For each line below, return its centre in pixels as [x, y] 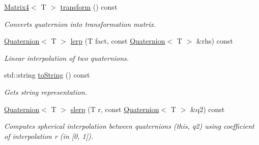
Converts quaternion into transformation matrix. [80, 24]
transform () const [89, 7]
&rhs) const [214, 41]
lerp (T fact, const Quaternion [118, 41]
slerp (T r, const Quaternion [115, 109]
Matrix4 [17, 7]
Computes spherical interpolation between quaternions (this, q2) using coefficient [129, 126]
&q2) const [207, 109]
